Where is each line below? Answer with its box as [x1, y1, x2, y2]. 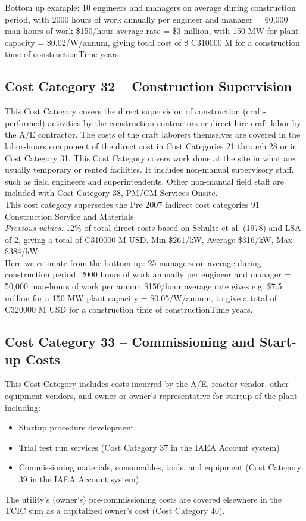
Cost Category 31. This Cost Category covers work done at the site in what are [5, 151, 295, 164]
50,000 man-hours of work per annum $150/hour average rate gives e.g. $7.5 [5, 280, 282, 292]
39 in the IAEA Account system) [18, 473, 139, 485]
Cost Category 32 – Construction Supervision [5, 77, 292, 95]
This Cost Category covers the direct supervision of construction [5, 105, 241, 117]
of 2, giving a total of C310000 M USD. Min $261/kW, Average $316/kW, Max [5, 233, 293, 245]
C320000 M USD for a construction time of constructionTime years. [5, 303, 253, 316]
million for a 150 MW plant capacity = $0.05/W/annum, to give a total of [5, 291, 277, 304]
